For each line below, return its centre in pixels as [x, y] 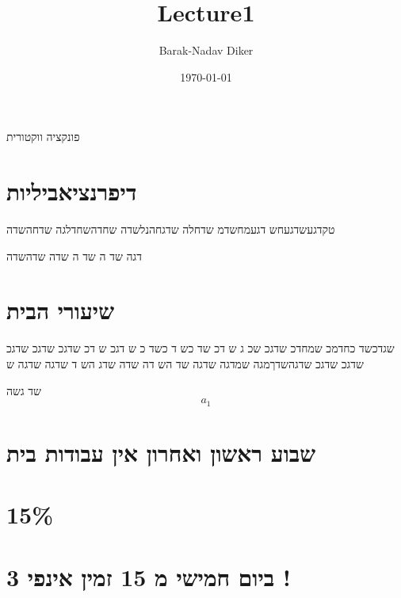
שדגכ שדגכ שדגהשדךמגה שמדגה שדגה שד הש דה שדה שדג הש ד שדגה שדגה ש [185, 363]
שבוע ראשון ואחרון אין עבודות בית [161, 452]
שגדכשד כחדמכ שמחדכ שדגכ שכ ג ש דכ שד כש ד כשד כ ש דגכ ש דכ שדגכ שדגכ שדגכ [200, 348]
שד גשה [24, 390]
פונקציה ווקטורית [43, 137]
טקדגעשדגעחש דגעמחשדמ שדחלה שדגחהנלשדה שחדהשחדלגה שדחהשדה [171, 229]
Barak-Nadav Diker [206, 50]
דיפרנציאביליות [72, 191]
